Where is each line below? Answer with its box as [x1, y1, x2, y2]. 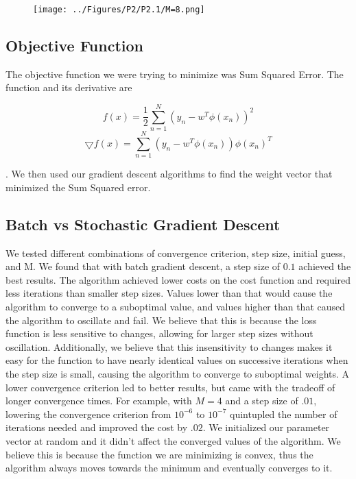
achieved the [298, 259, 351, 273]
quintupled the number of [230, 406, 337, 421]
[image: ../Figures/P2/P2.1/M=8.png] [33, 5, 205, 14]
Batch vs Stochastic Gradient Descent [5, 213, 281, 234]
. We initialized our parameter [202, 420, 330, 434]
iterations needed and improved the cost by [5, 420, 188, 434]
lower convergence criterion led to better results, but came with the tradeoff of [5, 380, 335, 394]
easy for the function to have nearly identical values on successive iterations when [5, 353, 348, 367]
